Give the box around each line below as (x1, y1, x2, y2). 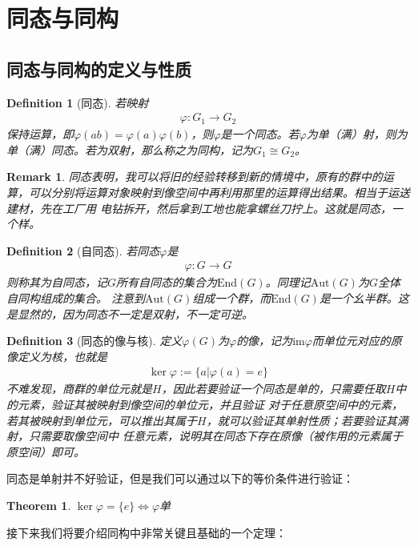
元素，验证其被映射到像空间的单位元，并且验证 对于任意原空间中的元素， (17, 395, 404, 412)
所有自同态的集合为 (116, 274, 218, 291)
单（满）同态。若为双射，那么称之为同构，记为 (6, 141, 253, 158)
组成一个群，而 (192, 289, 271, 306)
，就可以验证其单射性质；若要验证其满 (206, 412, 408, 428)
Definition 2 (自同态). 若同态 (6, 242, 160, 259)
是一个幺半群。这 (319, 289, 409, 306)
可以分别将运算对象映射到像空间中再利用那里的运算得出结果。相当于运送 (28, 183, 410, 200)
